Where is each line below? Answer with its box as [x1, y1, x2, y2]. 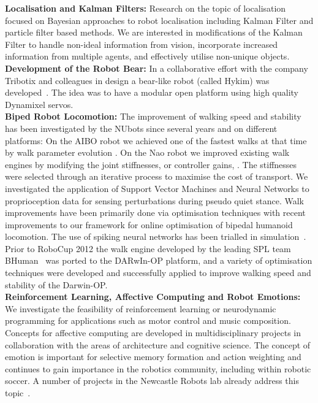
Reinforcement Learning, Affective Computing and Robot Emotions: [5, 290, 301, 303]
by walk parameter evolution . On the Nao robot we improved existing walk [5, 146, 290, 159]
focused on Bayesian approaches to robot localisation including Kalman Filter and [5, 13, 314, 26]
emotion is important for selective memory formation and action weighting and [5, 350, 301, 363]
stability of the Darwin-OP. [5, 278, 108, 291]
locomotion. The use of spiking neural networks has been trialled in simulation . [5, 230, 306, 243]
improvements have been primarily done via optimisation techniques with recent [5, 206, 306, 219]
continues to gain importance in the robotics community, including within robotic [5, 362, 311, 375]
